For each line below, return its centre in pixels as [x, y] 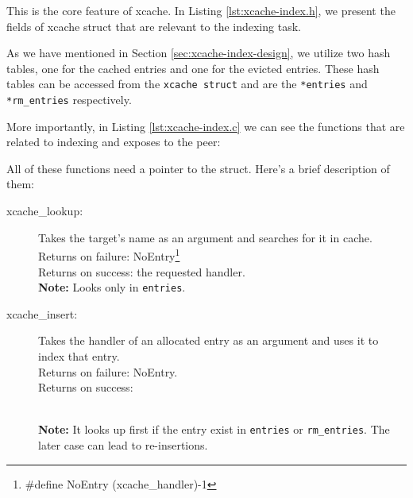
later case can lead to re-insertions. [123, 444]
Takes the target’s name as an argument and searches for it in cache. [205, 237]
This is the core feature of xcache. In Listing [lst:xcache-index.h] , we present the [201, 10]
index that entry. [79, 355]
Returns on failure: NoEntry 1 [109, 255]
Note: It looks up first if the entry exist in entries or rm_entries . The [214, 429]
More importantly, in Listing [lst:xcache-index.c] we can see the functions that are [206, 126]
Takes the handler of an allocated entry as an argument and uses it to [208, 340]
